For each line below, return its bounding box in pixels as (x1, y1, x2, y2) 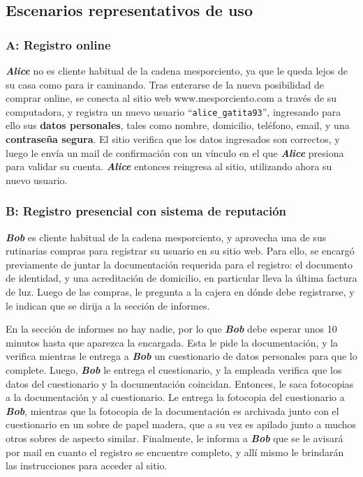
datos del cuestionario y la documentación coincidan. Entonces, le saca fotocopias (6, 376, 354, 391)
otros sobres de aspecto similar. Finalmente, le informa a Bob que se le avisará (6, 430, 343, 445)
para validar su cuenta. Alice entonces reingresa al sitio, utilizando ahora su (6, 159, 332, 174)
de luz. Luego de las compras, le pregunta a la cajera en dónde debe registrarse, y (6, 285, 355, 298)
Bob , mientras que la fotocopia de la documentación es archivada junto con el (6, 403, 339, 418)
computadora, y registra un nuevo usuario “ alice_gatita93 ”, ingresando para (6, 104, 341, 119)
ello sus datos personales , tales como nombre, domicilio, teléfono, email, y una (6, 118, 350, 132)
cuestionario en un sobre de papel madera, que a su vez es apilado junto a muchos (6, 417, 357, 432)
